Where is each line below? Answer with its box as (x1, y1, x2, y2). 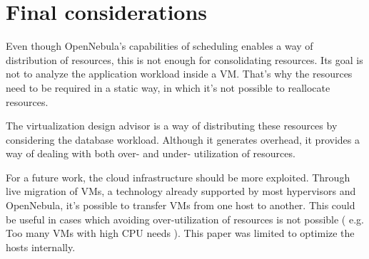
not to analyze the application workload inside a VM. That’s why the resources (6, 66, 353, 81)
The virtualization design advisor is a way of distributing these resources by (6, 118, 338, 133)
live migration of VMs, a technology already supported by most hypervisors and (6, 184, 356, 199)
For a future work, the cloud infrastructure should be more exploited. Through (6, 169, 350, 184)
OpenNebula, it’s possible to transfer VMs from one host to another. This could (6, 198, 355, 213)
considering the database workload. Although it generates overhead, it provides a (6, 132, 360, 147)
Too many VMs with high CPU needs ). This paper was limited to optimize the (6, 226, 355, 240)
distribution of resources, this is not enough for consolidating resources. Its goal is (6, 52, 363, 67)
